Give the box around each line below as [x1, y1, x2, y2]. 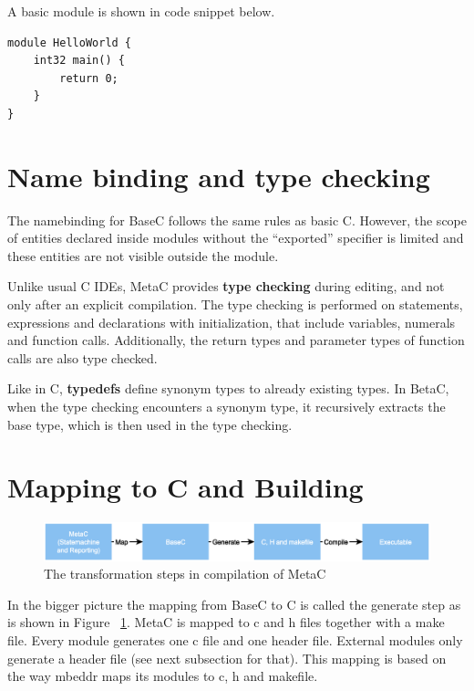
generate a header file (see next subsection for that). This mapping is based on [7, 648, 447, 667]
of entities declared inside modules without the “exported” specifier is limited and [7, 228, 464, 247]
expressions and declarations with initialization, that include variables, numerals [7, 312, 456, 331]
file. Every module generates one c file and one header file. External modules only [7, 630, 463, 649]
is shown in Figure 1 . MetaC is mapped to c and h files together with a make [7, 612, 445, 632]
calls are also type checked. [7, 348, 158, 367]
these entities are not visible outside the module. [7, 246, 279, 265]
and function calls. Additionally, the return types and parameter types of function [7, 330, 465, 350]
